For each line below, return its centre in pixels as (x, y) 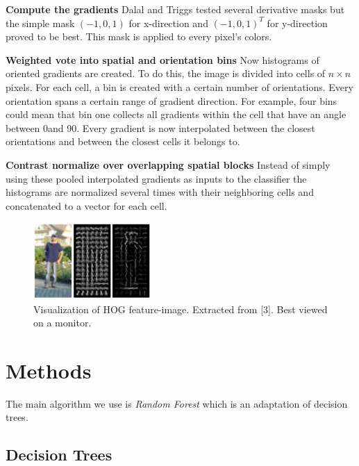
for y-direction (297, 23)
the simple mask (40, 23)
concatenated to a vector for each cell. (86, 205)
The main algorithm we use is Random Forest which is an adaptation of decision (177, 403)
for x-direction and (168, 23)
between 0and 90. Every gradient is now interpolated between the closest (160, 127)
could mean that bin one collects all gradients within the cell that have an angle (176, 114)
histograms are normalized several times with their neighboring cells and (160, 192)
